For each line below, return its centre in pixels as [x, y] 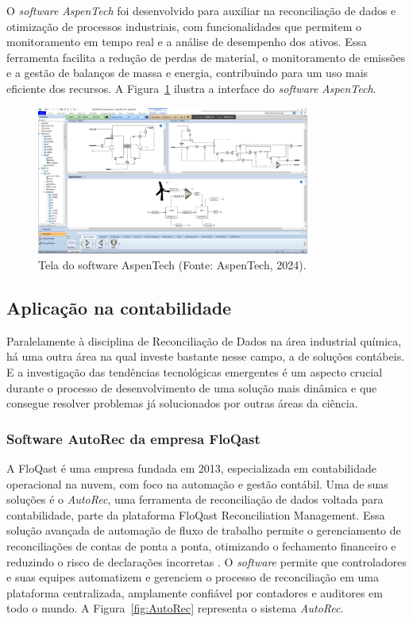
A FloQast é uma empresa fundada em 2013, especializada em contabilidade [191, 467]
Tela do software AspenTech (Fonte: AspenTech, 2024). [172, 264]
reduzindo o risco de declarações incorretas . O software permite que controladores [206, 561]
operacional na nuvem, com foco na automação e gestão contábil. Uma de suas [197, 483]
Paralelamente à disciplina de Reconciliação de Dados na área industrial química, [204, 340]
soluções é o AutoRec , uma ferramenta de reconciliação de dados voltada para [195, 499]
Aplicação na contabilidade [119, 307]
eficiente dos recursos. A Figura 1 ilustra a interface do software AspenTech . [191, 88]
